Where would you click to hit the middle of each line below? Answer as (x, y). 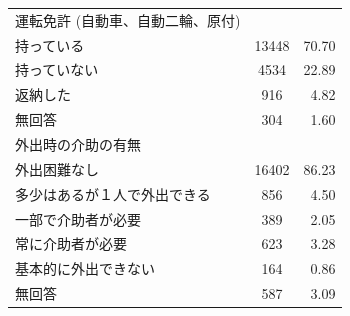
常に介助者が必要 (71, 243)
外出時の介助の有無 (78, 143)
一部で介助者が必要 (78, 218)
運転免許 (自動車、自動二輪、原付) (128, 19)
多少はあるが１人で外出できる (113, 193)
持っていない (57, 69)
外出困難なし (57, 168)
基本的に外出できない (85, 268)
